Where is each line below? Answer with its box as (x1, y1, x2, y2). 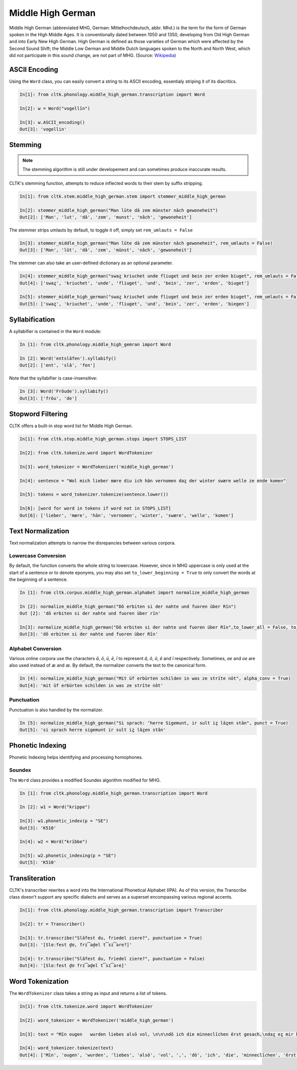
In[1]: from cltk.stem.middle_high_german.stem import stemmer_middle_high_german (19, 193, 226, 199)
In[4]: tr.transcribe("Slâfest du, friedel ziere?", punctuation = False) (19, 956, 205, 961)
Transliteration (9, 874, 56, 882)
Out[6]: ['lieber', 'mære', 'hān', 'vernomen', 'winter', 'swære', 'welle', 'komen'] (19, 512, 234, 518)
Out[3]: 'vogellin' (19, 126, 67, 132)
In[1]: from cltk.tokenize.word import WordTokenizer (19, 1004, 153, 1009)
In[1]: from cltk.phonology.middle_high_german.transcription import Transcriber (19, 907, 224, 913)
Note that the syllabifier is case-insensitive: (9, 375, 98, 381)
